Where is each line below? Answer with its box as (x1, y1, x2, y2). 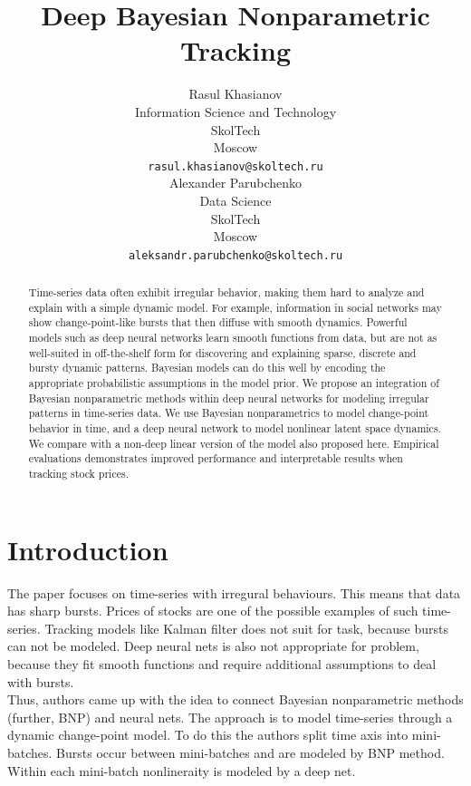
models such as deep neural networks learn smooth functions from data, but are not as (28, 330, 437, 345)
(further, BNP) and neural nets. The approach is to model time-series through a (7, 707, 453, 726)
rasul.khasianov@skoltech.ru (148, 160, 323, 173)
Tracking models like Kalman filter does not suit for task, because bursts (44, 618, 448, 637)
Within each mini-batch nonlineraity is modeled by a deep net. (7, 761, 356, 780)
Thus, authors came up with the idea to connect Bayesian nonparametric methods (7, 690, 464, 709)
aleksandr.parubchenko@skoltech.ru (128, 248, 343, 262)
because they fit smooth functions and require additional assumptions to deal (7, 655, 437, 674)
